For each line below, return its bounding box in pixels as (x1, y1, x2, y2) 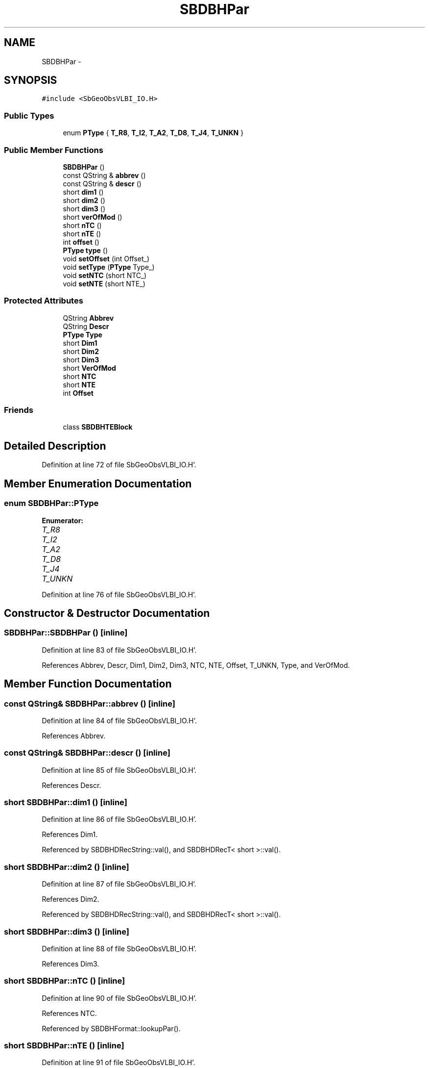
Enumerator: (42, 516, 84, 525)
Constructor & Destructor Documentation (4, 607, 210, 619)
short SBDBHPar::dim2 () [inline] (4, 862, 129, 872)
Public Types (4, 110, 54, 121)
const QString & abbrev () (63, 171, 146, 179)
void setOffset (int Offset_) (63, 254, 150, 263)
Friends (4, 405, 33, 415)
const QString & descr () (63, 179, 142, 188)
